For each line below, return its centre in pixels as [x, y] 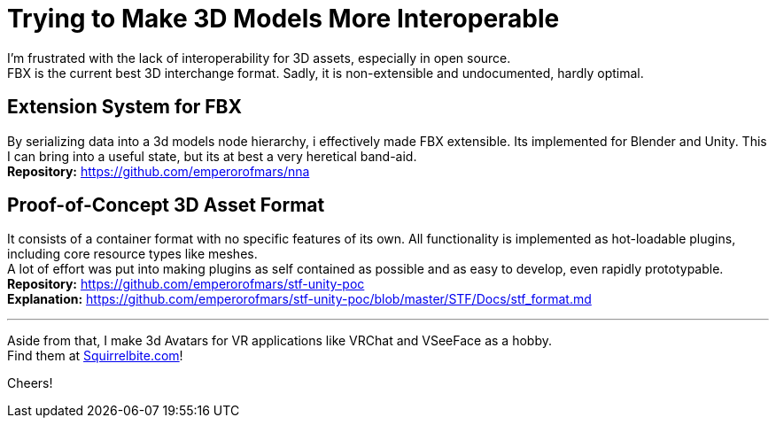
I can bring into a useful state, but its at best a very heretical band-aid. [212, 156]
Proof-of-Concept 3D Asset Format [166, 205]
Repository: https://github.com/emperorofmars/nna [159, 171]
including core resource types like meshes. [132, 254]
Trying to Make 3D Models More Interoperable [283, 19]
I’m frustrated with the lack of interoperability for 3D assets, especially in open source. [259, 58]
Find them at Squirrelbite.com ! [95, 356]
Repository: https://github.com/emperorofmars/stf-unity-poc [186, 284]
